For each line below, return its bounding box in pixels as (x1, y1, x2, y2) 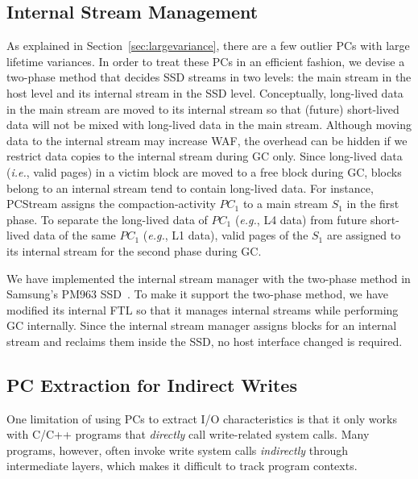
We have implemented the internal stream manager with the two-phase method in (6, 269, 411, 286)
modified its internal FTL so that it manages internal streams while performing (6, 301, 399, 318)
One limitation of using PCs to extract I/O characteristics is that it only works (6, 410, 397, 427)
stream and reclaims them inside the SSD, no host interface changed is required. (6, 332, 403, 349)
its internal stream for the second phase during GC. (6, 242, 262, 259)
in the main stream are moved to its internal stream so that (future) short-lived (6, 100, 399, 117)
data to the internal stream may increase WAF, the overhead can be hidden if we (6, 131, 408, 148)
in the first (346, 195, 399, 212)
